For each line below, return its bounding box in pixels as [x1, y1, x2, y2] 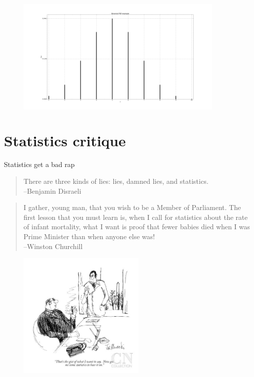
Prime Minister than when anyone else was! [23, 231, 155, 241]
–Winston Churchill [23, 241, 83, 251]
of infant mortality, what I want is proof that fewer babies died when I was [23, 221, 250, 232]
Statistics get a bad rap [4, 159, 75, 169]
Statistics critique [4, 130, 126, 151]
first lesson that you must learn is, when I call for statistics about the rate [23, 211, 248, 222]
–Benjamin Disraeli [23, 185, 81, 196]
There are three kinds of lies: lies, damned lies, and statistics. [23, 176, 209, 186]
